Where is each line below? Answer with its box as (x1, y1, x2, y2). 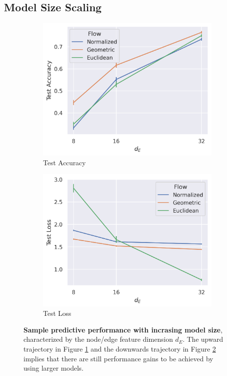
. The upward (182, 334, 223, 344)
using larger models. (23, 363, 84, 373)
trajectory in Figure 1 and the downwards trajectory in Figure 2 (23, 343, 216, 354)
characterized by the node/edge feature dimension (23, 334, 173, 344)
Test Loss (43, 308, 71, 318)
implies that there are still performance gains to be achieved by (23, 353, 213, 363)
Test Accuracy (43, 157, 86, 167)
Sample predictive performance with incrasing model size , (23, 324, 223, 334)
